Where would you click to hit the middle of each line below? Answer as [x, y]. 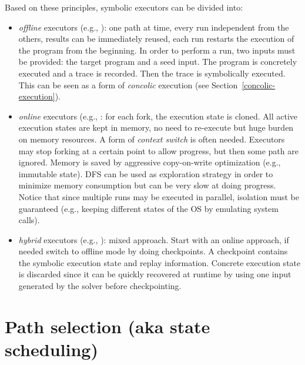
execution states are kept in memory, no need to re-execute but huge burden [156, 127]
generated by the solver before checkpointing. [100, 286]
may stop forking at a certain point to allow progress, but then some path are [158, 150]
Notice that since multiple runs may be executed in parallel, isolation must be [159, 196]
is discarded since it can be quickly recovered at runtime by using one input [155, 274]
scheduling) [51, 349]
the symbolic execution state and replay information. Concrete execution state [160, 262]
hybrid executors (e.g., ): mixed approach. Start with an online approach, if [154, 239]
